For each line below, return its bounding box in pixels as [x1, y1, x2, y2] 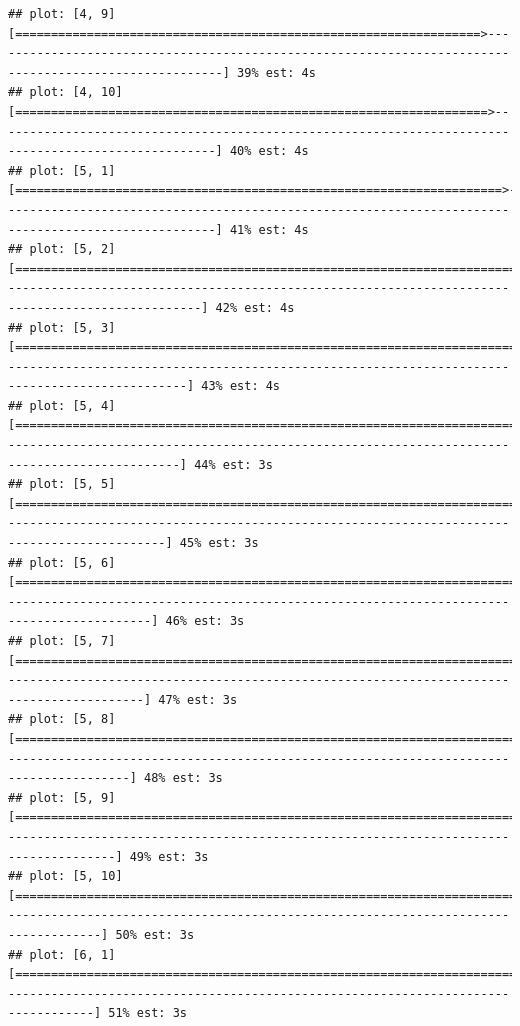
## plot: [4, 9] [8, 7, 116, 21]
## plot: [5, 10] [8, 869, 123, 884]
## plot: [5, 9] [8, 790, 116, 805]
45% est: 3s [179, 536, 259, 551]
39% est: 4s [237, 65, 316, 80]
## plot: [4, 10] [8, 85, 123, 100]
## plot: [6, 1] [8, 947, 116, 962]
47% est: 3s [158, 692, 238, 707]
